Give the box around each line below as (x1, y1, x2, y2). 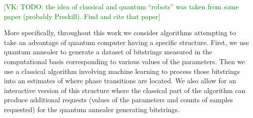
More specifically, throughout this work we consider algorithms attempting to (4, 27, 236, 38)
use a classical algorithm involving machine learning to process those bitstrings (4, 66, 240, 76)
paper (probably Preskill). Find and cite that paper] (4, 11, 161, 21)
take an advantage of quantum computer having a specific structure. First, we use (4, 37, 249, 47)
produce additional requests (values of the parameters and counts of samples (4, 94, 233, 105)
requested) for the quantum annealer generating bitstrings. (4, 104, 180, 114)
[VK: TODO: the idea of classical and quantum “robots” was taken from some (4, 1, 239, 11)
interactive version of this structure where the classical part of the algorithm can (4, 85, 246, 95)
